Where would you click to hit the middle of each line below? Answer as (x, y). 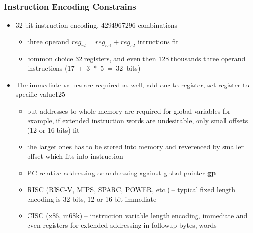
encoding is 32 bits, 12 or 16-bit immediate (92, 199)
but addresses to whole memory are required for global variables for (129, 110)
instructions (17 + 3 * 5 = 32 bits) (84, 68)
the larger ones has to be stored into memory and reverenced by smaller (135, 146)
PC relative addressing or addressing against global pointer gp (121, 172)
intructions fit (158, 41)
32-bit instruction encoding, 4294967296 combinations (97, 25)
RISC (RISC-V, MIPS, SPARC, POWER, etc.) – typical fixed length (131, 189)
